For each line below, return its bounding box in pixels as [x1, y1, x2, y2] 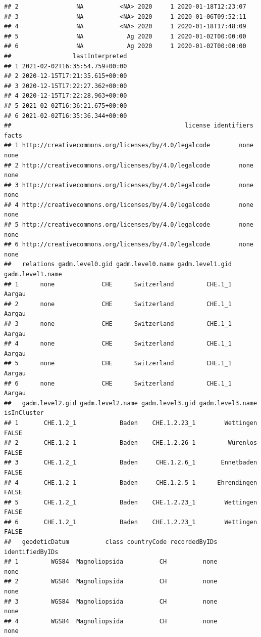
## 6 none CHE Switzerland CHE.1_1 [4, 379, 232, 387]
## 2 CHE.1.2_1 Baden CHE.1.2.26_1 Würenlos [4, 439, 257, 447]
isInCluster [4, 409, 44, 417]
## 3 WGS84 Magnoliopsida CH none [4, 598, 218, 605]
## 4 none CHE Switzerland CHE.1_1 [4, 340, 232, 348]
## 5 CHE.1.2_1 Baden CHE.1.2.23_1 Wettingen [4, 498, 257, 506]
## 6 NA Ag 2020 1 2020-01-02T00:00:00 [4, 43, 246, 50]
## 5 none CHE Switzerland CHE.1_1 [4, 360, 232, 367]
